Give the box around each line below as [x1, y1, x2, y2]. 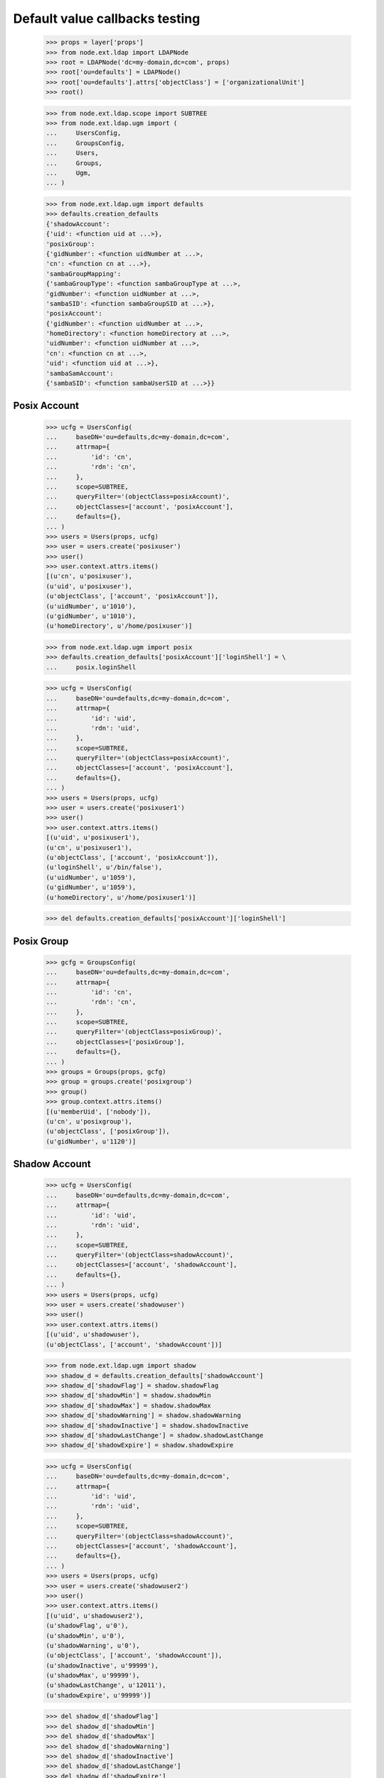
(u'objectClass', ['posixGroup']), [46, 1127, 170, 1136]
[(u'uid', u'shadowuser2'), [46, 1612, 144, 1619]
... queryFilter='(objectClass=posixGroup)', [46, 1028, 223, 1036]
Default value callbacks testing [13, 11, 201, 26]
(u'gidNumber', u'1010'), [46, 612, 137, 620]
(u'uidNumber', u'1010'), [46, 602, 137, 610]
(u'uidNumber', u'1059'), [46, 873, 137, 881]
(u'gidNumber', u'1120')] [46, 1137, 137, 1145]
